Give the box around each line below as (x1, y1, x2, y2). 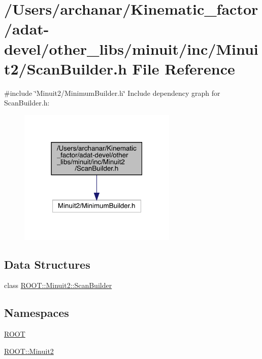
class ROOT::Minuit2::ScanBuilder (4, 280, 112, 291)
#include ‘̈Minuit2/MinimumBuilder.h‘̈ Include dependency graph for (4, 87, 220, 98)
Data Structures (4, 256, 90, 272)
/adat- (4, 18, 49, 39)
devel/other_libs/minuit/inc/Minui (4, 38, 258, 59)
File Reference (132, 58, 235, 79)
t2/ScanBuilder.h (4, 58, 127, 79)
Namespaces (4, 305, 69, 320)
